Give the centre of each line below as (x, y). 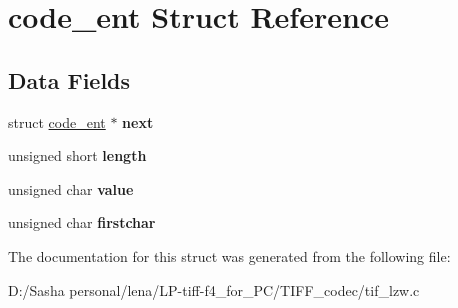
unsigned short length (77, 155)
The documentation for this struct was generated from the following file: (229, 255)
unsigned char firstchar (82, 222)
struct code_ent (57, 121)
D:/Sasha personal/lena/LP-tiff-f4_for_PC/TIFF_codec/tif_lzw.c (214, 289)
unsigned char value (71, 188)
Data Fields (69, 79)
